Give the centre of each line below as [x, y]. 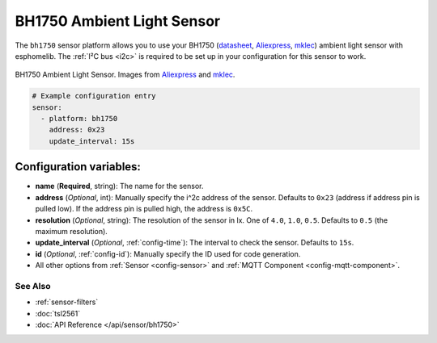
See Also [33, 286]
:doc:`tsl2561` [58, 313]
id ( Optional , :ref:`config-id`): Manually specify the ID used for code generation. [168, 253]
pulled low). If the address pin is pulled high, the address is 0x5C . [144, 209]
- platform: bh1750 [79, 119]
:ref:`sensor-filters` [67, 302]
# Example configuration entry [94, 96]
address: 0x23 [77, 130]
